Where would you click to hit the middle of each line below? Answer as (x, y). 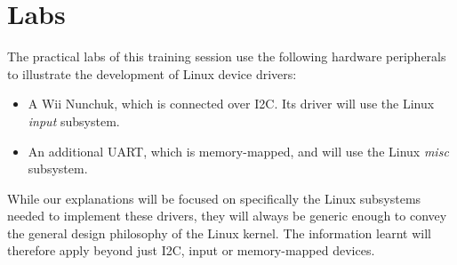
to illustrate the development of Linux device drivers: (152, 73)
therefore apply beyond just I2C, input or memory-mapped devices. (191, 250)
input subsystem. (74, 120)
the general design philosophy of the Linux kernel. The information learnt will (219, 233)
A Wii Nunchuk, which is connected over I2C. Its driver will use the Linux (231, 104)
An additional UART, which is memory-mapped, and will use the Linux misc (238, 151)
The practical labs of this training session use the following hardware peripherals (227, 56)
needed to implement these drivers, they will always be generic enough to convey (227, 216)
